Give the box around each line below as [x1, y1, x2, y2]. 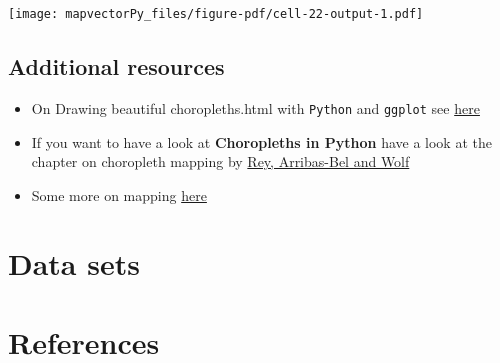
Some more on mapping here [31, 184, 207, 205]
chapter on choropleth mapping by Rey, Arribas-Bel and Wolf [31, 151, 410, 172]
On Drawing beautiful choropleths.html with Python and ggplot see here [31, 97, 480, 118]
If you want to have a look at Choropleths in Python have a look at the [31, 131, 492, 152]
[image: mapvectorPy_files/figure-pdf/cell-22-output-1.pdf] [8, 7, 424, 21]
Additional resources [8, 51, 225, 82]
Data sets [8, 243, 140, 284]
